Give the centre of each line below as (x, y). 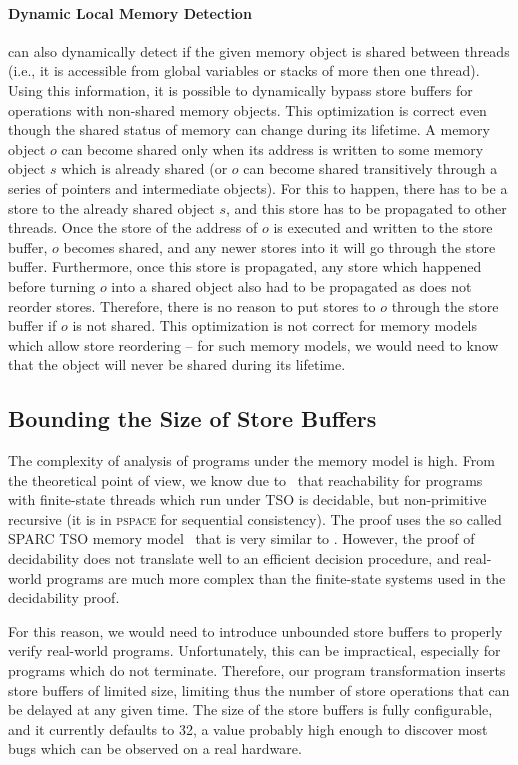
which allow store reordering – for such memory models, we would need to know (253, 344)
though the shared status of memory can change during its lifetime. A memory (249, 129)
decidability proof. (64, 597)
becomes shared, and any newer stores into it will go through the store (279, 246)
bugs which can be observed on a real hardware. (155, 748)
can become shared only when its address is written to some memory (272, 148)
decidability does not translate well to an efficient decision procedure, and (234, 558)
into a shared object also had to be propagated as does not (291, 285)
